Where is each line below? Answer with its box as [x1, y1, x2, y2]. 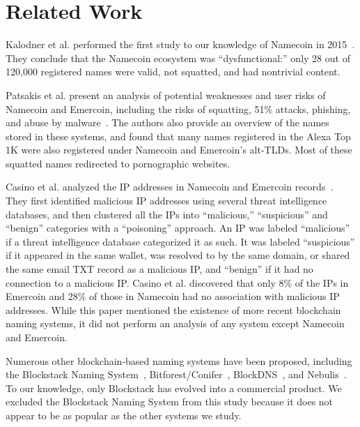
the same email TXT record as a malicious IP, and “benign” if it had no [6, 262, 313, 276]
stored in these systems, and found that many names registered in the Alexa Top [6, 128, 351, 143]
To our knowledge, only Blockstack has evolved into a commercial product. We [6, 380, 342, 395]
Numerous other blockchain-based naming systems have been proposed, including [6, 353, 352, 368]
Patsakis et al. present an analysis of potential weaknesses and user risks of [6, 87, 326, 102]
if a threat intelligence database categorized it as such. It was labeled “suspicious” [6, 234, 355, 248]
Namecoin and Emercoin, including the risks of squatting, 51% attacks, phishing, [6, 101, 351, 116]
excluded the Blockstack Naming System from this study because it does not [6, 394, 334, 409]
